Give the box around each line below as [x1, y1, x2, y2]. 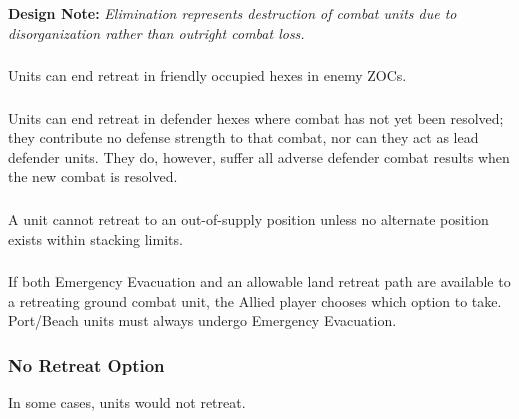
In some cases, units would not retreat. [8, 392, 246, 413]
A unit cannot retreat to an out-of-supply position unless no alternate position [8, 208, 489, 229]
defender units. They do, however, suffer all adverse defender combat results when [8, 146, 510, 167]
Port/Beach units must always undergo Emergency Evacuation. [8, 310, 397, 331]
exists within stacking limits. [8, 228, 183, 249]
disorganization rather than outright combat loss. [8, 22, 305, 43]
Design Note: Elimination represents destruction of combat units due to [8, 3, 457, 23]
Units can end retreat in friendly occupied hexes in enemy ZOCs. [8, 65, 407, 86]
